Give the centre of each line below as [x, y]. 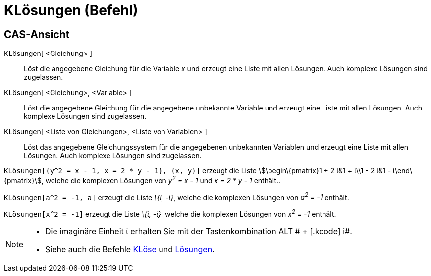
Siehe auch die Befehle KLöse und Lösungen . [130, 249]
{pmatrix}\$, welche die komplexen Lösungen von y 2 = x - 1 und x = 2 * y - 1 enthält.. [142, 180]
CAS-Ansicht [37, 34]
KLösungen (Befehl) [71, 10]
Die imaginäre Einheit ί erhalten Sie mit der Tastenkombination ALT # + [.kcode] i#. [199, 232]
